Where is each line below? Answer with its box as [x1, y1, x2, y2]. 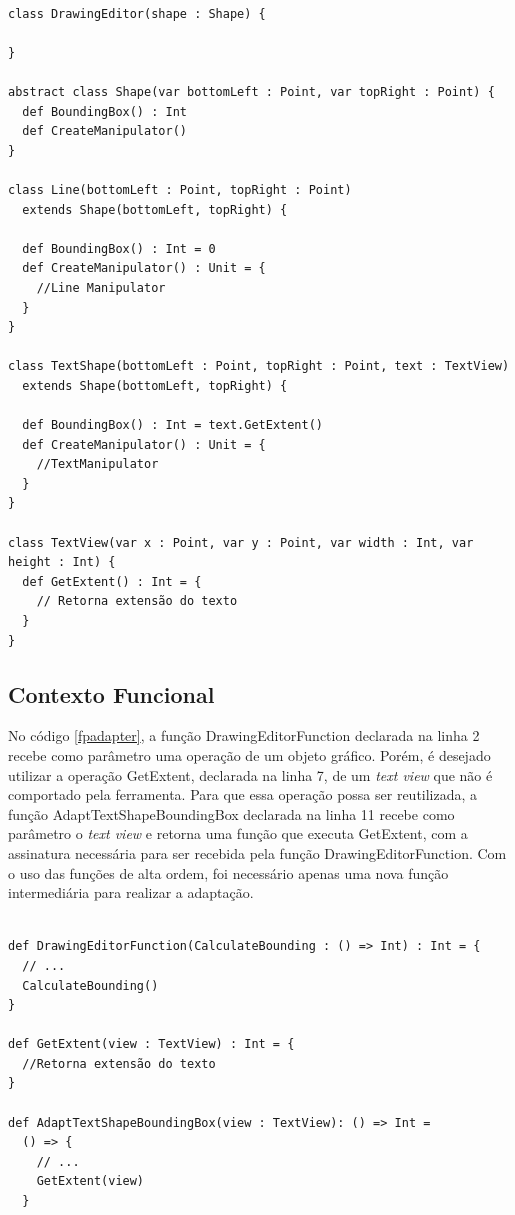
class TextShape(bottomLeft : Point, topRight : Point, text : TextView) [8, 359, 510, 374]
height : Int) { [8, 555, 116, 570]
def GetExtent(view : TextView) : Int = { [8, 1037, 295, 1052]
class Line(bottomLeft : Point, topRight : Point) [8, 182, 352, 197]
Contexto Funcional [8, 678, 215, 709]
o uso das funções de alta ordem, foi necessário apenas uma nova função [8, 862, 449, 883]
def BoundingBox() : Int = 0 [22, 241, 216, 256]
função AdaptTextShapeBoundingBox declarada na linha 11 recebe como [8, 803, 455, 824]
